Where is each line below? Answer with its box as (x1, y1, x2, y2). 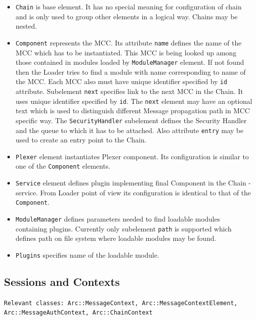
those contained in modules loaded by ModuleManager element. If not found (15, 57, 244, 67)
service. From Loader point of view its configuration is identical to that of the (15, 187, 251, 197)
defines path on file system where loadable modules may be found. (15, 233, 216, 243)
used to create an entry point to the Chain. (15, 135, 147, 145)
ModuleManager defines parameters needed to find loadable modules (15, 214, 220, 224)
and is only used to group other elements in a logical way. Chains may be (15, 11, 238, 21)
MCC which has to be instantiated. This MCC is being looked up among (15, 47, 237, 57)
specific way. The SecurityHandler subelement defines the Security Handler (15, 115, 247, 125)
